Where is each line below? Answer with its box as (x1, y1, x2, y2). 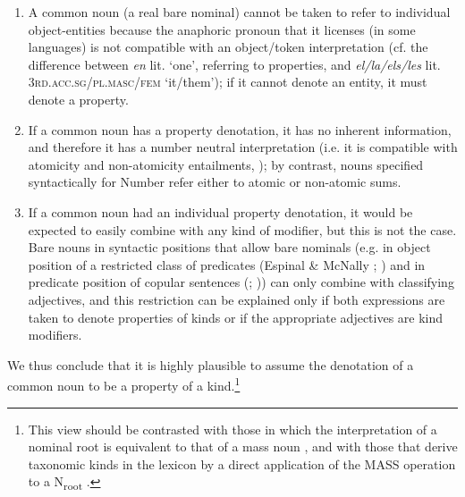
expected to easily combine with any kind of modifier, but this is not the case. (28, 220, 457, 239)
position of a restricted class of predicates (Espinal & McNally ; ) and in (28, 255, 426, 274)
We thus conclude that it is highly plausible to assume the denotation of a (7, 355, 414, 374)
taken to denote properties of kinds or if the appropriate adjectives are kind (28, 307, 444, 326)
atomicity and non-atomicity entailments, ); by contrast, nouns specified (28, 155, 424, 173)
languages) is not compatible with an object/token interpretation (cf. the (28, 38, 428, 56)
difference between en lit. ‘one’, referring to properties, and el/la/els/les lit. (28, 55, 441, 73)
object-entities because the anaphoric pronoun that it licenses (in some (28, 20, 416, 38)
